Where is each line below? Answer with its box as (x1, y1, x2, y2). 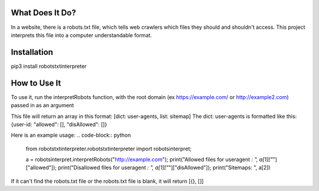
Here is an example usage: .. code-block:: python (11, 131, 131, 139)
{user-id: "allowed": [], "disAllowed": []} (11, 121, 108, 128)
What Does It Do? (11, 8, 76, 18)
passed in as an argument (11, 102, 74, 109)
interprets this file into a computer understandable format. (11, 31, 152, 38)
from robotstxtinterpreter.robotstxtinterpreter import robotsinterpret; (25, 145, 192, 152)
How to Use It (11, 78, 61, 88)
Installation (11, 47, 53, 57)
